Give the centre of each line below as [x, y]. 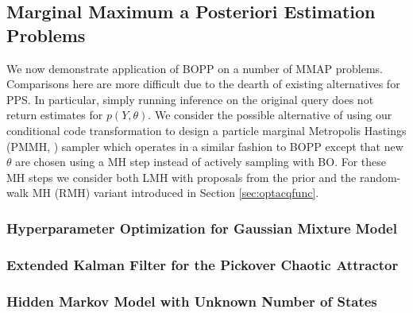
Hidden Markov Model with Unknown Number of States [192, 301]
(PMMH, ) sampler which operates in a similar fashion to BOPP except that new [205, 146]
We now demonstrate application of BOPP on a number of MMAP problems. [195, 68]
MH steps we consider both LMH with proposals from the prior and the [181, 177]
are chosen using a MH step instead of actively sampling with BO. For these [201, 162]
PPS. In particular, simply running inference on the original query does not [190, 99]
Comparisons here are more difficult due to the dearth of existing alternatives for [203, 84]
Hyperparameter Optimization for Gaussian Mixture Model [202, 228]
